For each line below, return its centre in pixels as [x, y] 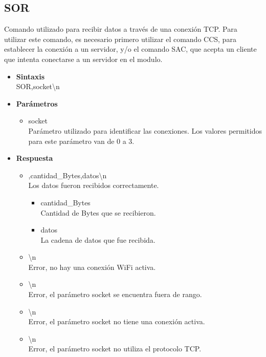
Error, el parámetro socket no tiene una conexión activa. [117, 321]
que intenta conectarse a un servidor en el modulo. [83, 59]
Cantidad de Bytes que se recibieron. [98, 212]
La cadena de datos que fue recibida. [98, 239]
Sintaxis [30, 76]
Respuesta [35, 158]
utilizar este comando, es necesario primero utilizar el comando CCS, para [120, 39]
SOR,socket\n [38, 86]
